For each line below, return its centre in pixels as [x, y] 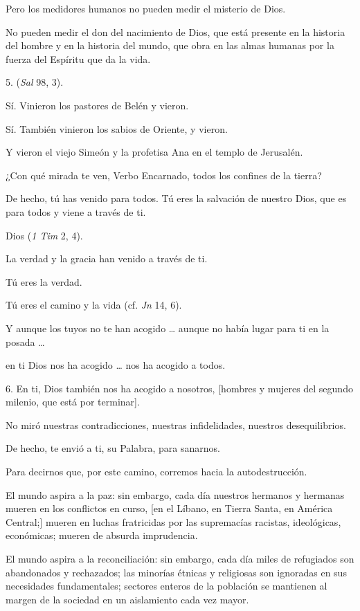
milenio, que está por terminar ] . [73, 402]
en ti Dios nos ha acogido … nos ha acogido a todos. [116, 365]
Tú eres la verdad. [44, 281]
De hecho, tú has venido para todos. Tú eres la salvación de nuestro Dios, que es [176, 198]
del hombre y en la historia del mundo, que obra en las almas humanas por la [170, 45]
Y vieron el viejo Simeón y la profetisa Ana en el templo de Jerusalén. [154, 152]
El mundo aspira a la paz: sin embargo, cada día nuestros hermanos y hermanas [175, 494]
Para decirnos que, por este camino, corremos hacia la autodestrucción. [156, 472]
